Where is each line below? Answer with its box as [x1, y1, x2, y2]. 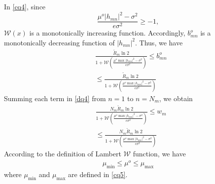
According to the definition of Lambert [4, 148, 121, 159]
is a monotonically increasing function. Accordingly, [29, 28, 185, 38]
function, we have [133, 148, 186, 159]
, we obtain [159, 93, 193, 103]
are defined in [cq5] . [68, 169, 128, 179]
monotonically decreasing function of [4, 37, 115, 47]
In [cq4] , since [4, 1, 46, 11]
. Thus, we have [135, 37, 183, 47]
